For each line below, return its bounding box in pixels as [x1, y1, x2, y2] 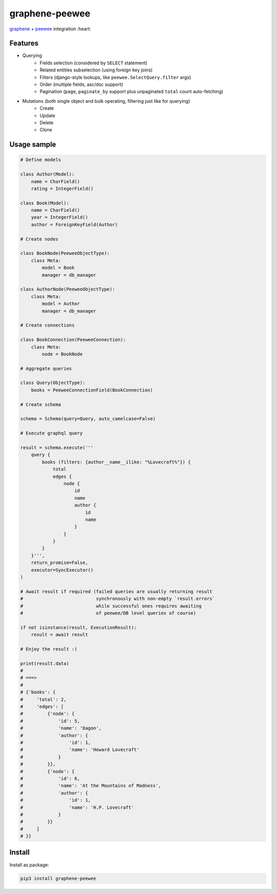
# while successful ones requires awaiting [20, 603, 202, 609]
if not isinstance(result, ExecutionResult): [20, 625, 137, 630]
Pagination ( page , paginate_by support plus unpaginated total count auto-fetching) [39, 88, 224, 95]
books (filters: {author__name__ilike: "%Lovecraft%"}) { [42, 459, 191, 465]
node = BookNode [42, 351, 83, 357]
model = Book [42, 265, 75, 271]
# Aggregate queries [20, 366, 72, 371]
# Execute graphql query [20, 430, 83, 436]
